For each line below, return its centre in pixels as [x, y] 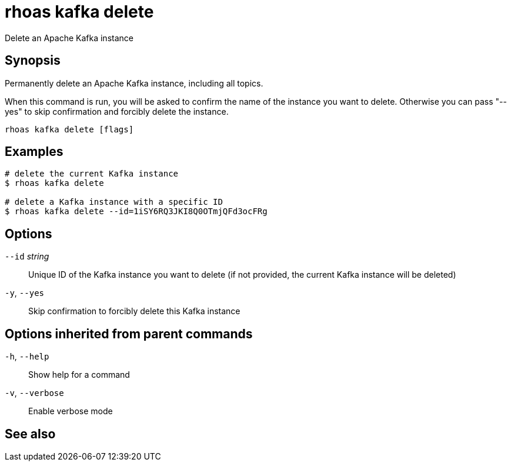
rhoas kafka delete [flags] [69, 129]
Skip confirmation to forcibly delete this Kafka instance [134, 311]
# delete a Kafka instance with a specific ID [114, 202]
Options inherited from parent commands [129, 334]
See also [30, 434]
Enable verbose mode [71, 411]
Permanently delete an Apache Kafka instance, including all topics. [134, 83]
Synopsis [33, 61]
